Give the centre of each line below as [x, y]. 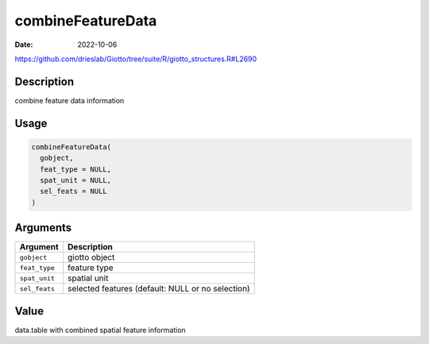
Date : [24, 44]
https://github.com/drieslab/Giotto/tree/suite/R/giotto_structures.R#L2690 [136, 59]
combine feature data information [70, 100]
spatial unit [88, 278]
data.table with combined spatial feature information [100, 330]
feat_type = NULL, [75, 169]
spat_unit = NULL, [75, 180]
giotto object [91, 257]
